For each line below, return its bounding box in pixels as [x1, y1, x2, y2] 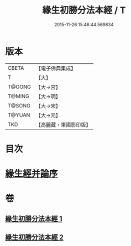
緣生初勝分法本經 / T [42, 5, 126, 16]
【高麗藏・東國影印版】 [35, 121, 91, 128]
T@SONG [7, 102, 31, 109]
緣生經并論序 [5, 168, 58, 180]
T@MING [7, 92, 29, 99]
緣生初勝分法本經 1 [5, 214, 62, 223]
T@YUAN [7, 111, 30, 118]
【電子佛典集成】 [35, 65, 76, 72]
